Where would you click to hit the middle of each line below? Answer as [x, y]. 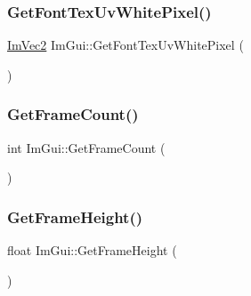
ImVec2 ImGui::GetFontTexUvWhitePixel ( [125, 45]
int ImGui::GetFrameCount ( [86, 147]
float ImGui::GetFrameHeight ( [92, 250]
